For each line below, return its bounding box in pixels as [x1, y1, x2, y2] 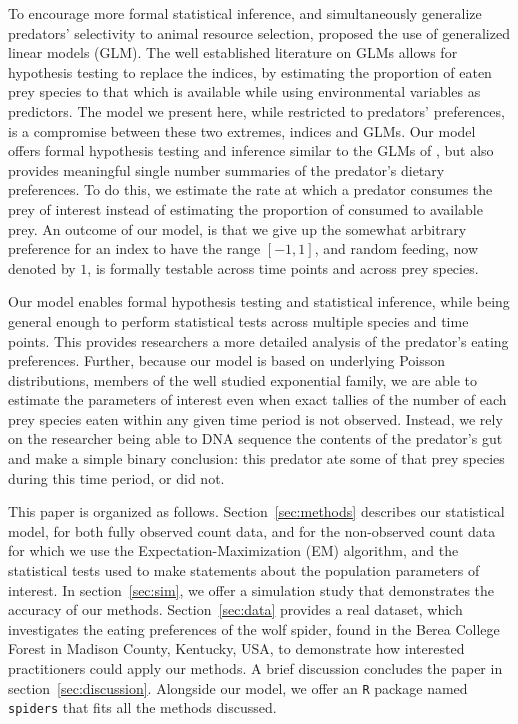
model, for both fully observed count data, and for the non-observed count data [8, 520, 496, 541]
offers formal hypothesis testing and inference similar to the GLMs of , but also [8, 140, 494, 161]
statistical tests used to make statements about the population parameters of [8, 560, 480, 581]
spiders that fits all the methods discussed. [8, 697, 277, 718]
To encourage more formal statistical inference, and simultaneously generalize [8, 3, 482, 23]
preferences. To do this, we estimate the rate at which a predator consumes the [8, 179, 493, 200]
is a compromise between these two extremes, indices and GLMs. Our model [8, 120, 476, 141]
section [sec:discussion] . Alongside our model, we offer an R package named [8, 677, 468, 698]
